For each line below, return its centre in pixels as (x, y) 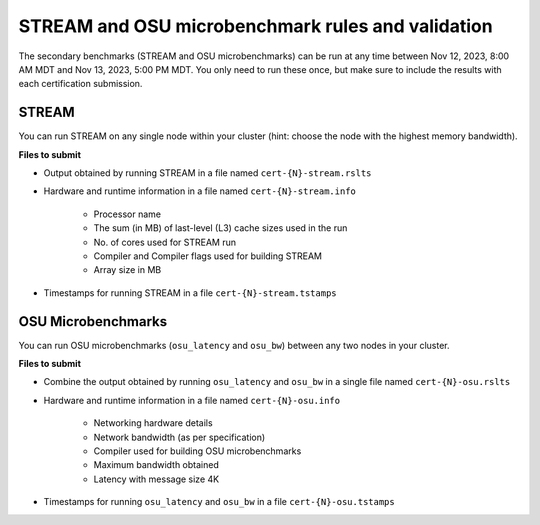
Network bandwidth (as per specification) (179, 437)
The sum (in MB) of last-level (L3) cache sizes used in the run (220, 228)
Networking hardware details (153, 423)
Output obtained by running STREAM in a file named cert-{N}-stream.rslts (207, 173)
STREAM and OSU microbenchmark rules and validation (256, 26)
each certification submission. (80, 84)
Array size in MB (127, 270)
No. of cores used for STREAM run (165, 242)
